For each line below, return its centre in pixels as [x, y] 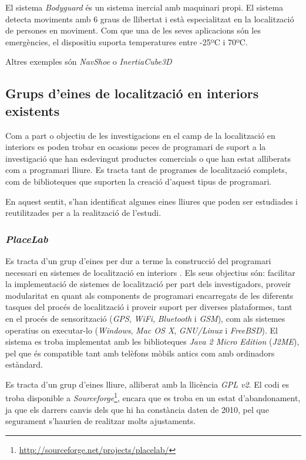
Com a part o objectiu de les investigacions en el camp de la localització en [140, 135]
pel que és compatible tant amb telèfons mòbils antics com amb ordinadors [140, 353]
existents [33, 110]
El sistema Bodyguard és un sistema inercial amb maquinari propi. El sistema [144, 7]
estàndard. [24, 364]
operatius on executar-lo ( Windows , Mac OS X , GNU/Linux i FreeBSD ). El [142, 330]
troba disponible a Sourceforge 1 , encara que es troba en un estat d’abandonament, [153, 397]
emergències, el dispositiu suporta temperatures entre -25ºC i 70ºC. [127, 41]
